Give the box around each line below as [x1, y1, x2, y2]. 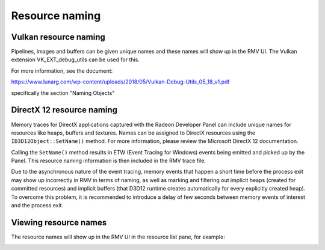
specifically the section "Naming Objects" [11, 89, 115, 96]
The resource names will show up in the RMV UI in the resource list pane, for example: [11, 233, 225, 240]
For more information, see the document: [11, 67, 113, 75]
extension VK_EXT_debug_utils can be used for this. [11, 56, 140, 63]
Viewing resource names [11, 217, 107, 228]
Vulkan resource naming [11, 32, 105, 42]
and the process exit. [11, 202, 63, 209]
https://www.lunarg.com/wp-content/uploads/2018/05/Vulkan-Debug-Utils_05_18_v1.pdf [11, 78, 230, 85]
